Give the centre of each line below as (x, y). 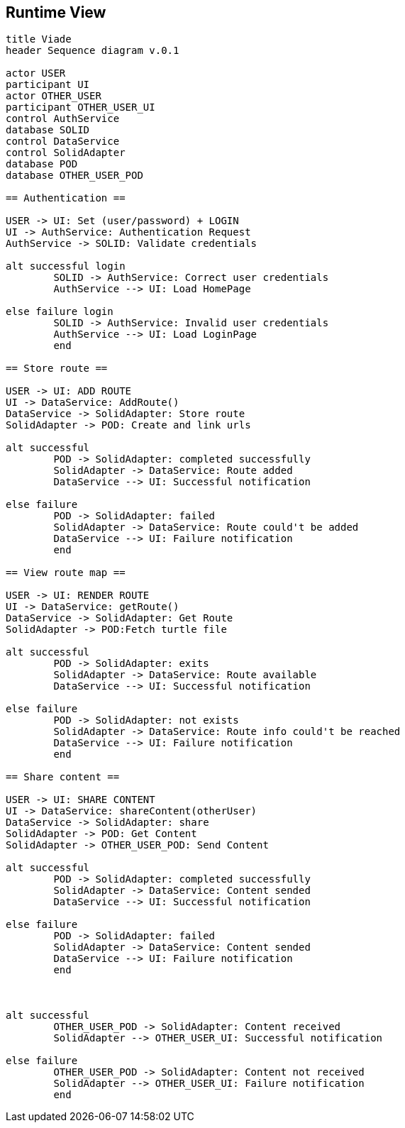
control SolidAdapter (66, 153)
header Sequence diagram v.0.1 (93, 51)
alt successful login (66, 266)
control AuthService (63, 119)
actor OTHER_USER (54, 96)
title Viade (39, 39)
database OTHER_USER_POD (74, 176)
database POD (42, 164)
